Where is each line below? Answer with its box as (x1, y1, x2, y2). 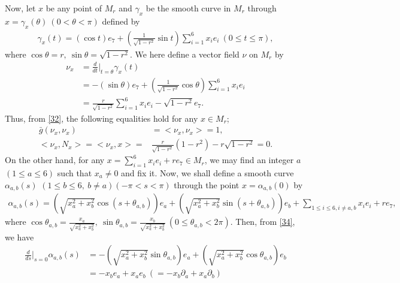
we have (5, 230, 34, 243)
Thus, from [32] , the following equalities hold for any (5, 112, 198, 124)
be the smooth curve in (146, 2, 231, 14)
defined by (102, 14, 140, 27)
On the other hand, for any (5, 153, 105, 166)
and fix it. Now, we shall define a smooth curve (121, 166, 294, 179)
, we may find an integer (204, 153, 294, 166)
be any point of (46, 2, 102, 14)
